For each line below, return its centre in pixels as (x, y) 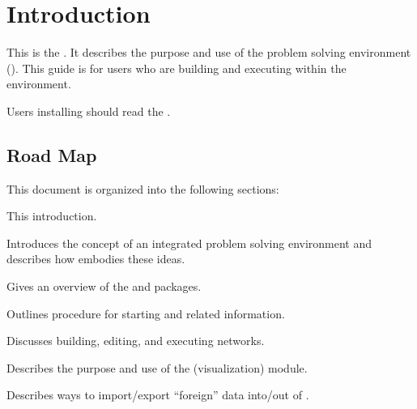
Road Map (52, 154)
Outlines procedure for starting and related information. (146, 313)
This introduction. (52, 216)
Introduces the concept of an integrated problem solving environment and (189, 243)
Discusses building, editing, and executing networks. (136, 341)
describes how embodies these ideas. (96, 259)
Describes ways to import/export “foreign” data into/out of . (158, 395)
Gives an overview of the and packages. (104, 286)
